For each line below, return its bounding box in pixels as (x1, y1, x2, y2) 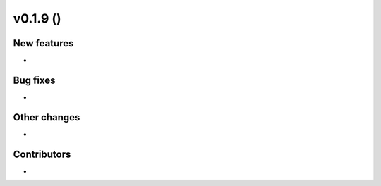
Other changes (13, 111, 80, 123)
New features (13, 37, 74, 49)
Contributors (13, 148, 71, 160)
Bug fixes (13, 74, 56, 86)
